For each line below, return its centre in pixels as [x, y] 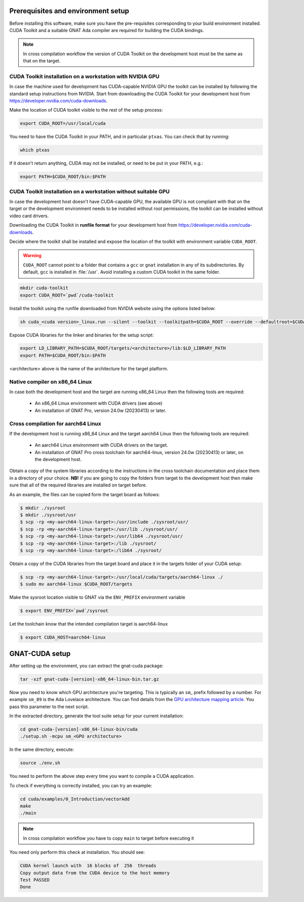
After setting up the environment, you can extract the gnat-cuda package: [86, 666]
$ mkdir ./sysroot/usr [48, 515]
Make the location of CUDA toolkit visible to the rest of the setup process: [86, 110]
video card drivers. [29, 216]
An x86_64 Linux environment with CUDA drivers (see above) [99, 403]
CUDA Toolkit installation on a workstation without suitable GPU [89, 191]
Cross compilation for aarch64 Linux [55, 424]
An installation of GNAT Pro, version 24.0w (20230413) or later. [101, 410]
